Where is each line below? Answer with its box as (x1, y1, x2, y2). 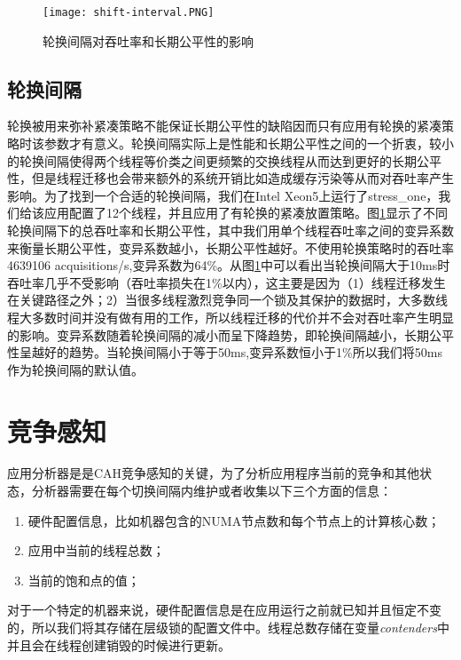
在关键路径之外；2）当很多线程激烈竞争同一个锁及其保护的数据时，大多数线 (7, 290, 448, 309)
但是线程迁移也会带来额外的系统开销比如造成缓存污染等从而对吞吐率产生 (31, 169, 454, 187)
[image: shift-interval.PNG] (43, 6, 215, 19)
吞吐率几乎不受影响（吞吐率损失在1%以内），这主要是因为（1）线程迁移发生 (7, 273, 446, 291)
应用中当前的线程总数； (27, 541, 165, 560)
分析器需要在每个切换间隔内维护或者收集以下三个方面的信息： (31, 481, 392, 500)
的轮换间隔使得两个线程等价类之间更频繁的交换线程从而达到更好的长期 (7, 151, 417, 170)
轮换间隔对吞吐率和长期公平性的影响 (43, 31, 254, 50)
